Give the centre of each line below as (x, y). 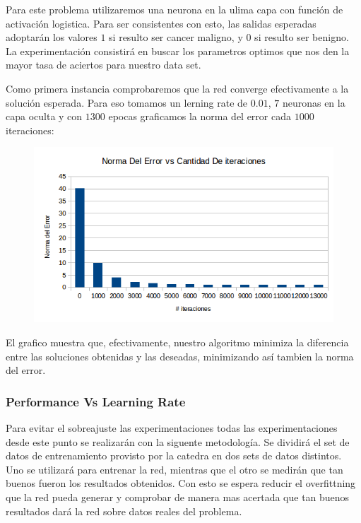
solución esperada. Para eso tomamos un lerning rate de (127, 102)
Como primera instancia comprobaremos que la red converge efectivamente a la (177, 88)
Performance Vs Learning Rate (96, 401)
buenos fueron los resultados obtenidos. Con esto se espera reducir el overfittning (181, 483)
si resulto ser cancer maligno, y (176, 37)
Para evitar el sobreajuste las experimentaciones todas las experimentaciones (172, 428)
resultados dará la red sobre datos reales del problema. (124, 511)
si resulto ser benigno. (302, 37)
